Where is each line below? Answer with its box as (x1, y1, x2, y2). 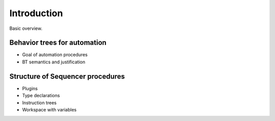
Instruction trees (22, 99, 57, 106)
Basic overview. (9, 25, 43, 31)
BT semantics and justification (22, 59, 86, 65)
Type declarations (22, 93, 60, 99)
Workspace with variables (22, 106, 77, 112)
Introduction (9, 8, 63, 19)
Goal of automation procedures (22, 52, 88, 58)
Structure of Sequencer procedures (9, 72, 125, 80)
